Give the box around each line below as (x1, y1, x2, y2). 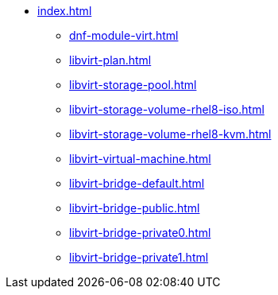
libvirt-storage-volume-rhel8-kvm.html (69, 127, 272, 141)
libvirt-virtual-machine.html (69, 152, 211, 165)
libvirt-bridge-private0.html (69, 226, 211, 239)
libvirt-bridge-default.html (69, 177, 205, 190)
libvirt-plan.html (69, 53, 152, 67)
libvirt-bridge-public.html (69, 201, 200, 215)
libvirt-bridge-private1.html (69, 250, 209, 264)
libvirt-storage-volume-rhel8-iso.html (69, 103, 264, 116)
